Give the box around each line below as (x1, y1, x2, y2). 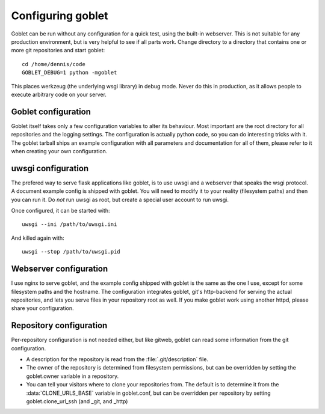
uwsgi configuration (11, 163, 89, 174)
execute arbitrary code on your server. (11, 91, 107, 98)
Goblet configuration (11, 106, 91, 117)
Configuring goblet (11, 9, 108, 22)
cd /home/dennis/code (22, 61, 85, 67)
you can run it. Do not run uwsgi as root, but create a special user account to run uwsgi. (11, 196, 229, 203)
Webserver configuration (11, 264, 108, 274)
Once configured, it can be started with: (11, 207, 110, 215)
